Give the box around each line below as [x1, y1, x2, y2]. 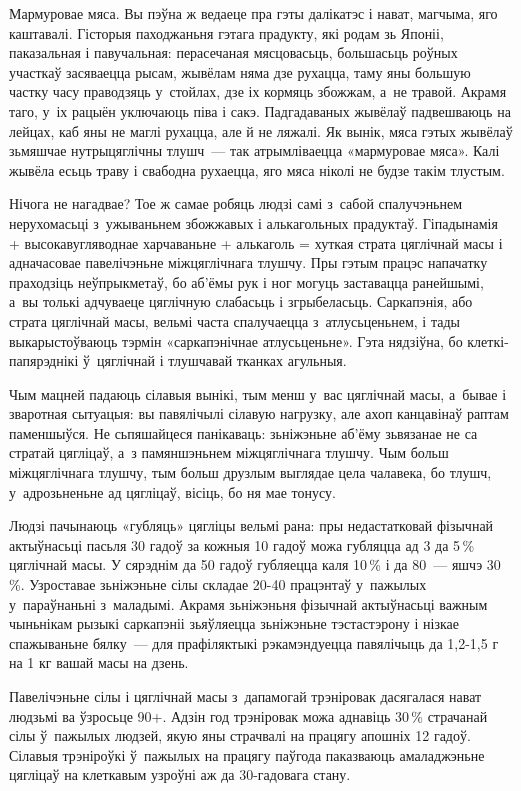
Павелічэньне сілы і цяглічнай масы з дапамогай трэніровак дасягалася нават [9, 686, 482, 706]
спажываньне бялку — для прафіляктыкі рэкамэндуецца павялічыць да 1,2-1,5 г [9, 632, 499, 653]
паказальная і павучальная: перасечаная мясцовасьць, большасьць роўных [9, 42, 458, 63]
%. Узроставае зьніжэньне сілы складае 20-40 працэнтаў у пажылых [9, 574, 427, 595]
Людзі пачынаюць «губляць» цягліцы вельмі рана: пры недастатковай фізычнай [9, 515, 494, 536]
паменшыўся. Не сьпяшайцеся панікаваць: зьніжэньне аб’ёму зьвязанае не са [9, 422, 478, 443]
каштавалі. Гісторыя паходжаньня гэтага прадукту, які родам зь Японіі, [9, 22, 444, 43]
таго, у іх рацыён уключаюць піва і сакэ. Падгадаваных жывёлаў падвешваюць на [9, 100, 511, 121]
